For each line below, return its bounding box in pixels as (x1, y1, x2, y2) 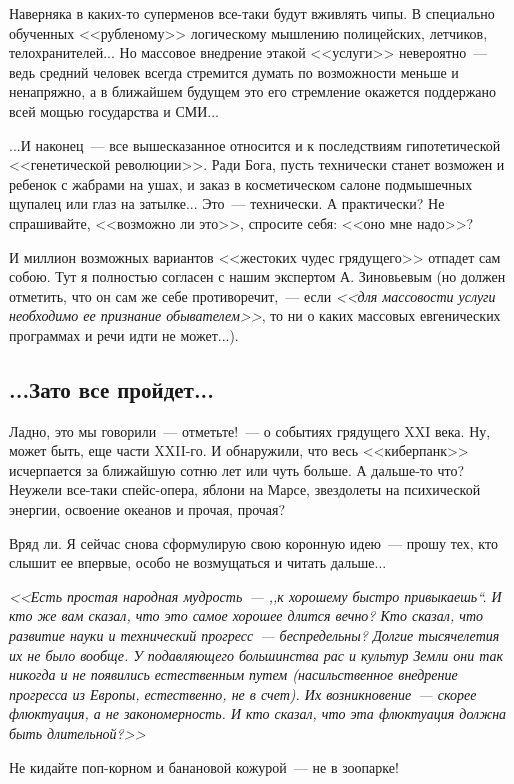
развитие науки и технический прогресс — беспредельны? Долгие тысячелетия (9, 625, 500, 646)
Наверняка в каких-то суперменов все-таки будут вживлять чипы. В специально (9, 3, 495, 23)
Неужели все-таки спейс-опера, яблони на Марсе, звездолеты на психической (9, 479, 481, 500)
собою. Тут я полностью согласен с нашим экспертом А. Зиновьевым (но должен (9, 266, 506, 287)
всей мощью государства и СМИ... (9, 100, 220, 121)
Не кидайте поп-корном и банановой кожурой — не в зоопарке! (9, 756, 399, 777)
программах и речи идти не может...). (9, 324, 239, 345)
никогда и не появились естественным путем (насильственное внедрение (9, 664, 458, 685)
